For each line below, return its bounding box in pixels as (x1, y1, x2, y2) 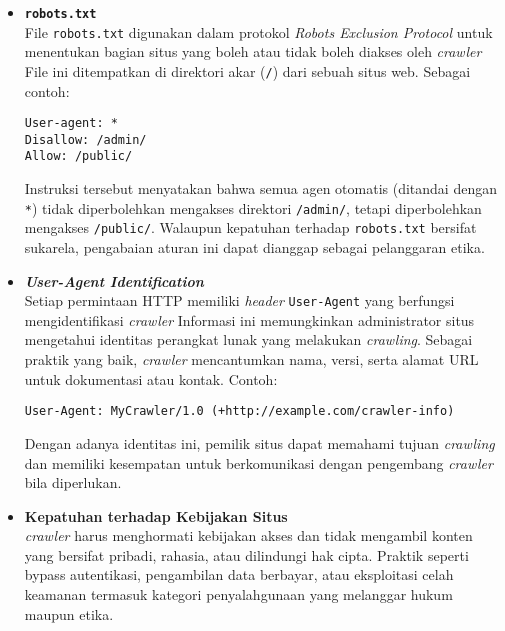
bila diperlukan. (24, 472, 122, 493)
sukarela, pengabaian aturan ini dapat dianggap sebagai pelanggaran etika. (24, 237, 485, 258)
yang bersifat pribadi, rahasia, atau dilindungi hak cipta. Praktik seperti (24, 544, 469, 565)
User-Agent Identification (24, 270, 204, 291)
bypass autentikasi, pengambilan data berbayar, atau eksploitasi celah (24, 564, 454, 585)
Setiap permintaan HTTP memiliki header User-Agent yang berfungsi (24, 290, 455, 311)
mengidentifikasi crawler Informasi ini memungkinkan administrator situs (24, 309, 475, 330)
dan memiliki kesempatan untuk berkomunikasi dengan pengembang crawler (24, 452, 493, 473)
